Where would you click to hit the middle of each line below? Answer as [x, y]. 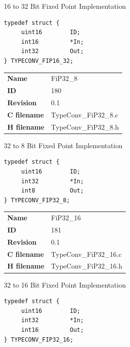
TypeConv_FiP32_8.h [85, 126]
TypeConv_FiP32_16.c [86, 254]
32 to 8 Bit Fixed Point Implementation [63, 145]
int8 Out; [52, 191]
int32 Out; [52, 51]
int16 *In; [52, 42]
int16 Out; [52, 330]
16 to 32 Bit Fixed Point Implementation [65, 6]
